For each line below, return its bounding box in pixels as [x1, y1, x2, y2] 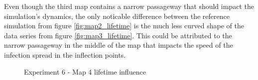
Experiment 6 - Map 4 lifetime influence [24, 66, 146, 77]
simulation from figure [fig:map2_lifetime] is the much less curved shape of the [4, 20, 244, 31]
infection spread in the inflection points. [4, 49, 126, 60]
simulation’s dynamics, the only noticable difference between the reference [4, 10, 230, 21]
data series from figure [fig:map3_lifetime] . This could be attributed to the [4, 30, 232, 40]
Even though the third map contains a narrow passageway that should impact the [4, 1, 254, 11]
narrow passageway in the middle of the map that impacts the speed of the [4, 40, 233, 50]
